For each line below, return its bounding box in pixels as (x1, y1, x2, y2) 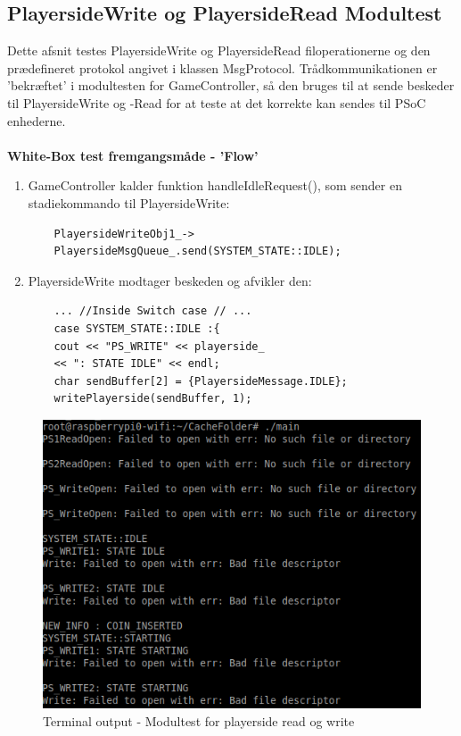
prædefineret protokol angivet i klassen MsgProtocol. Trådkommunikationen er (7, 58, 438, 77)
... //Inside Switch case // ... (54, 305, 252, 318)
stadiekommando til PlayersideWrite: (28, 193, 230, 212)
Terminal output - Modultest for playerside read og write (43, 711, 355, 730)
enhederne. (7, 111, 66, 130)
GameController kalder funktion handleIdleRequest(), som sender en (28, 176, 402, 195)
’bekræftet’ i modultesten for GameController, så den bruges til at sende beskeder (7, 76, 455, 95)
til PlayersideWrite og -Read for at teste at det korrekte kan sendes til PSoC (7, 93, 426, 112)
